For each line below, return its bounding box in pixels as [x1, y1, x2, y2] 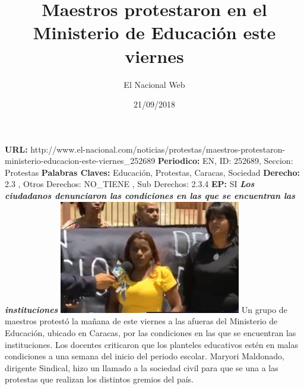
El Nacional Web [123, 78, 185, 90]
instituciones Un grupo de [5, 303, 287, 315]
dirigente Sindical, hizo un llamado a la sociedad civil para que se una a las [5, 361, 278, 374]
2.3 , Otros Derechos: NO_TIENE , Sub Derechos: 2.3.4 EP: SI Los [5, 178, 255, 190]
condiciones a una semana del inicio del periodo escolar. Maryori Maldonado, [5, 350, 284, 362]
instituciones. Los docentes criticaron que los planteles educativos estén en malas [5, 338, 299, 350]
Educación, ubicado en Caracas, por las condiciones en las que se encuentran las [5, 327, 296, 339]
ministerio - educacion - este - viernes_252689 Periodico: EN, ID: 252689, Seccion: [5, 154, 293, 167]
